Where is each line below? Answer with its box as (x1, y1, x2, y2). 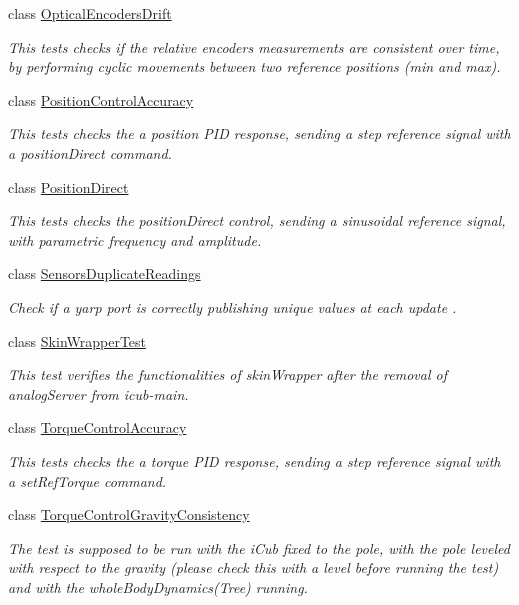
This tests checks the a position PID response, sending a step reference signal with (8, 123, 511, 144)
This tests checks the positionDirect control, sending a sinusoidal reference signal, (8, 210, 506, 231)
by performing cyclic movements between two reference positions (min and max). (8, 56, 501, 77)
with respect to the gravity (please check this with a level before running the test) (8, 557, 499, 578)
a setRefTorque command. (8, 470, 167, 491)
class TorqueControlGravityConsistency (8, 504, 250, 525)
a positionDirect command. (8, 142, 172, 163)
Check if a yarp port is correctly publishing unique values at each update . (8, 296, 457, 317)
